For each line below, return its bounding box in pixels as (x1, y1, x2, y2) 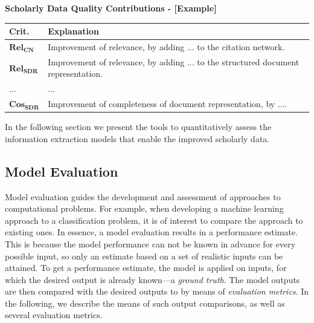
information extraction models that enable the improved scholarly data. (5, 132, 270, 145)
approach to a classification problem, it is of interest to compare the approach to (5, 214, 303, 226)
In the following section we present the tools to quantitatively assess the (5, 120, 272, 133)
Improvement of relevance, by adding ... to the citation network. (48, 40, 285, 53)
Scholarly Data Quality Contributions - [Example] (5, 2, 217, 14)
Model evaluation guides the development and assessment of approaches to (5, 190, 281, 203)
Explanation (48, 25, 100, 38)
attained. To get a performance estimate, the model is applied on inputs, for (5, 261, 287, 274)
